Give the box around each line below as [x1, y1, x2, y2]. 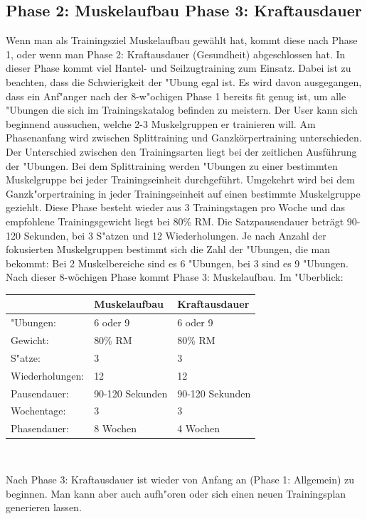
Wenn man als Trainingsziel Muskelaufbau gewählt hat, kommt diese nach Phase [6, 33, 358, 48]
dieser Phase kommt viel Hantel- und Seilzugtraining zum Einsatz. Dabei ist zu [6, 60, 351, 75]
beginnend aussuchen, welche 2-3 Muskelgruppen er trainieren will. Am [6, 116, 316, 131]
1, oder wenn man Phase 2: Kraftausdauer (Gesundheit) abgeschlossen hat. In [6, 46, 346, 61]
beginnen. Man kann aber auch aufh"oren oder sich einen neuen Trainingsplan [6, 486, 346, 501]
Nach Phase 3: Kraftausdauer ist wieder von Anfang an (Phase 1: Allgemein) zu [6, 471, 355, 486]
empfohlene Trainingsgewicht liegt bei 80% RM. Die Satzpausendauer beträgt [6, 213, 344, 228]
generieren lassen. [6, 500, 82, 515]
